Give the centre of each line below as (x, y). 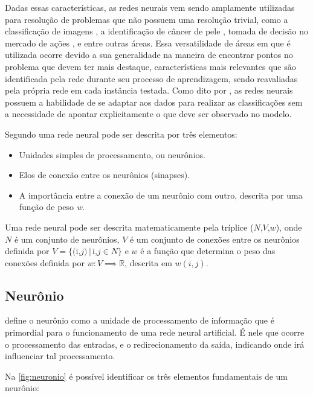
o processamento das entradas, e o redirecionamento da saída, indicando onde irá (155, 344)
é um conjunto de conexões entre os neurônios (215, 239)
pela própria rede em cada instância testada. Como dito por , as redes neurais (149, 90)
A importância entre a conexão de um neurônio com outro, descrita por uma (161, 195)
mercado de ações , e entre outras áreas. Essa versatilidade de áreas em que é (148, 43)
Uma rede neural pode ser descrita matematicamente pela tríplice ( (129, 227)
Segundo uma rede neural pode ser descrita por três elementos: (121, 134)
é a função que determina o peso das (208, 251)
